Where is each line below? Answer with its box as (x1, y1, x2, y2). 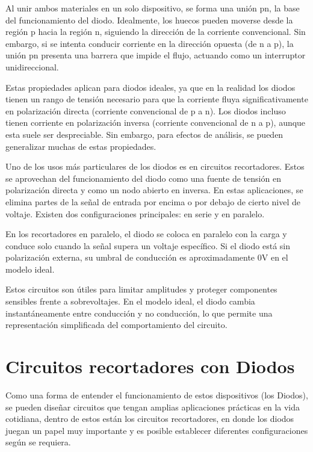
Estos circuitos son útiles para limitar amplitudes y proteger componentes (5, 283, 277, 296)
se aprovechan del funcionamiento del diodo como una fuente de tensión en (5, 172, 281, 184)
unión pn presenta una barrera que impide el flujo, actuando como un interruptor (5, 49, 306, 61)
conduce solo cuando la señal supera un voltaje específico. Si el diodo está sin (5, 239, 290, 252)
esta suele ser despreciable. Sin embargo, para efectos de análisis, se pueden (5, 128, 284, 140)
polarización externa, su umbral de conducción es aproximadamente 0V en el (5, 251, 288, 264)
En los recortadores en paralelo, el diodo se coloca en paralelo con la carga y (5, 228, 287, 240)
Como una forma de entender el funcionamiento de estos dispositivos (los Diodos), (5, 388, 308, 401)
